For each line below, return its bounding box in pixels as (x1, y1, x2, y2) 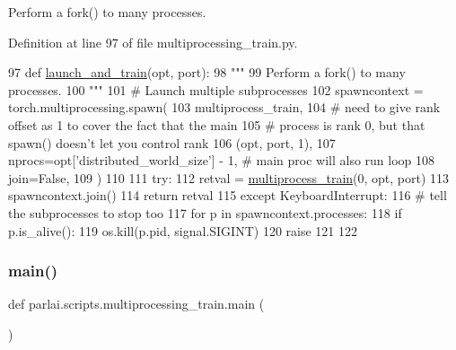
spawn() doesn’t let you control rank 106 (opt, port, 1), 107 (8, 133, 336, 152)
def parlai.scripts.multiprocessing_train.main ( (8, 294, 265, 313)
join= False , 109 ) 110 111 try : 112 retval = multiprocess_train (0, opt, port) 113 (8, 168, 450, 187)
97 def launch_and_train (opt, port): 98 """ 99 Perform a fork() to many (8, 63, 406, 82)
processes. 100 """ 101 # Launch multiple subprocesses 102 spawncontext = (8, 80, 424, 99)
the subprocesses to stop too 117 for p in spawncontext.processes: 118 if (8, 203, 402, 222)
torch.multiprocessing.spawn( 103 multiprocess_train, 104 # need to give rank (8, 98, 441, 117)
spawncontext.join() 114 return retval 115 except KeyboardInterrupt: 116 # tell (8, 186, 447, 205)
